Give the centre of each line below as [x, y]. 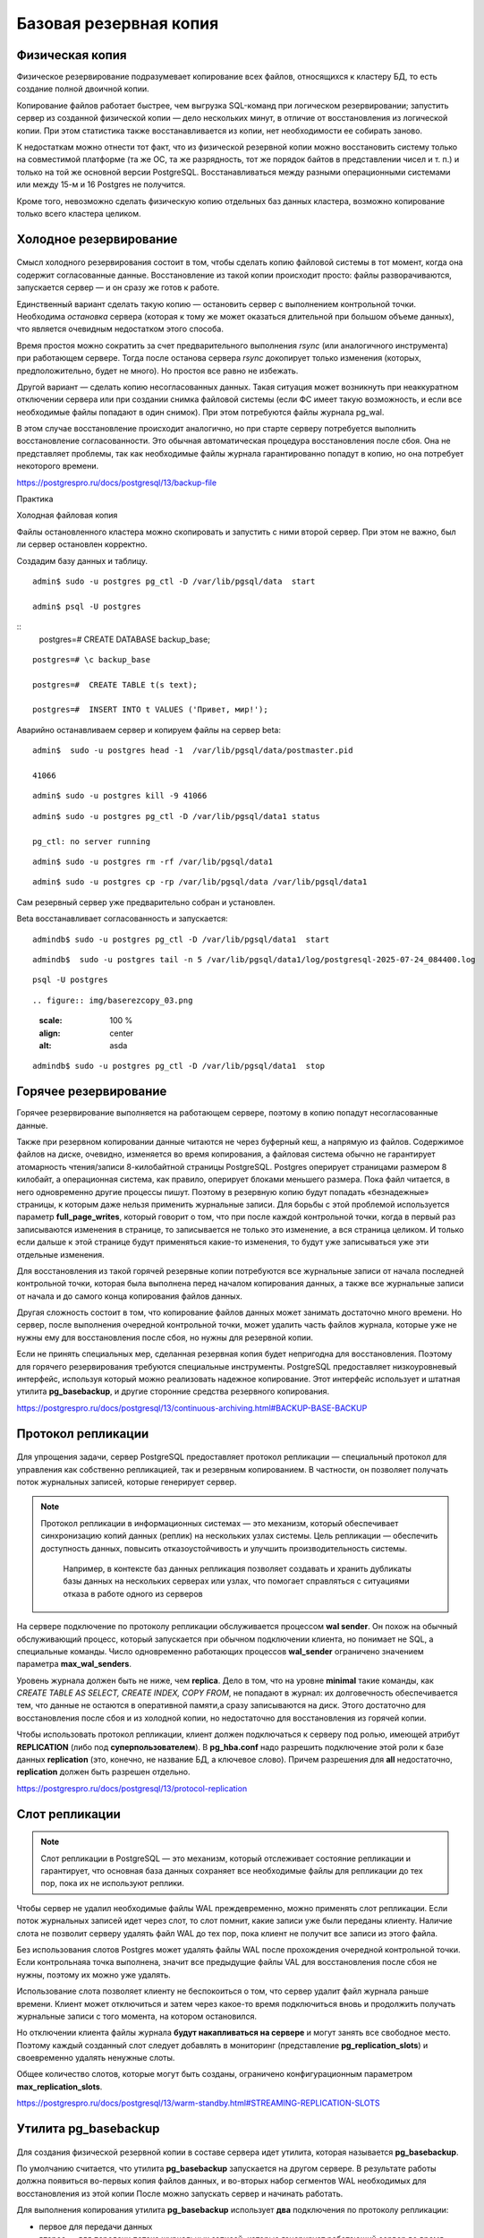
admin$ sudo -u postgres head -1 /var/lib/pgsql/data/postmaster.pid [193, 751]
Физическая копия [72, 55]
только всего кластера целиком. [79, 213]
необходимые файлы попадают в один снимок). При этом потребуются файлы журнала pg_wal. [200, 412]
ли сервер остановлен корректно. [82, 544]
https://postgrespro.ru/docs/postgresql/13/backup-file [117, 483]
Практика [35, 499]
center [122, 1033]
